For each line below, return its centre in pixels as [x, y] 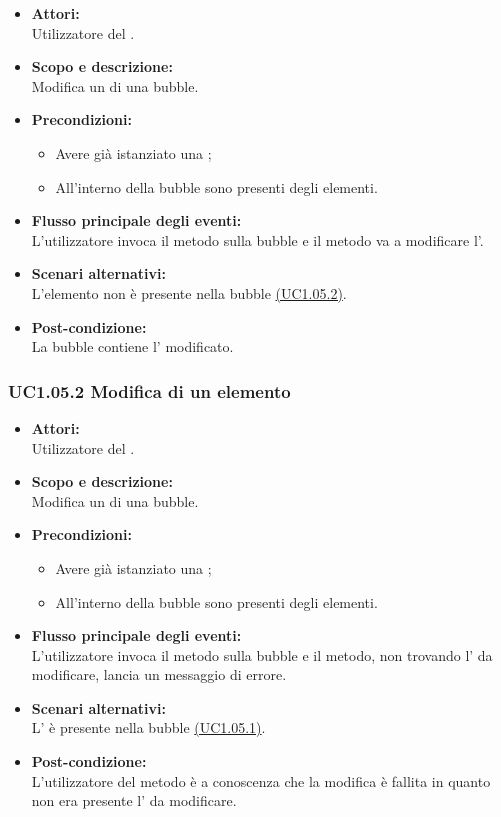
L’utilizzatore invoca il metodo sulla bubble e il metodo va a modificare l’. [257, 239]
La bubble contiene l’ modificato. [132, 346]
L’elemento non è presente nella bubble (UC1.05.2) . [189, 292]
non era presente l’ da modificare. [134, 800]
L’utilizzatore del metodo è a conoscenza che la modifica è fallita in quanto [261, 780]
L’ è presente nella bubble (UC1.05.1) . [148, 727]
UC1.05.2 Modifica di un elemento [149, 390]
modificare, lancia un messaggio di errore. [159, 674]
